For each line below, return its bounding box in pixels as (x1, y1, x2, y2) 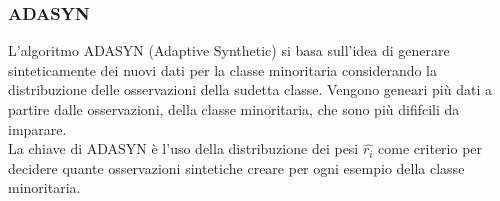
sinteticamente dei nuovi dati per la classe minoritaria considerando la (8, 59, 438, 80)
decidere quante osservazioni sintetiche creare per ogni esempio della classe (8, 157, 465, 178)
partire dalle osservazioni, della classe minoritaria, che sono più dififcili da (8, 99, 460, 119)
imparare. (8, 118, 67, 139)
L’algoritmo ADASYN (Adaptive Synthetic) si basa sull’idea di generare (8, 40, 450, 61)
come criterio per (378, 138, 483, 159)
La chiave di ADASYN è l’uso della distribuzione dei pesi (8, 138, 359, 159)
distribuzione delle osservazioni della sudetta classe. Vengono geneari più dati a (8, 79, 492, 100)
